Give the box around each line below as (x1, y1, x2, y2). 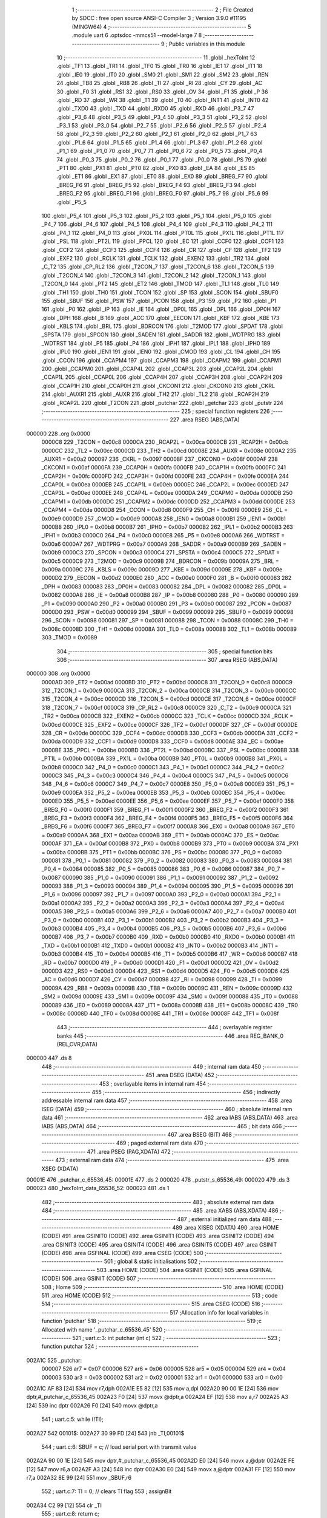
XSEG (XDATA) (41, 1165, 79, 1172)
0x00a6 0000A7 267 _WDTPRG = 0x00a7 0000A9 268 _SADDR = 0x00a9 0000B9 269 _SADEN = (41, 540, 287, 548)
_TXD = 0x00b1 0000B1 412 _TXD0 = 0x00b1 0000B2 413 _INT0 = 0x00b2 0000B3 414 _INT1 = (41, 942, 279, 949)
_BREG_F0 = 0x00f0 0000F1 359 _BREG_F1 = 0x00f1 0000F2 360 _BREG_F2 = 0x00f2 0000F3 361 (41, 806, 289, 813)
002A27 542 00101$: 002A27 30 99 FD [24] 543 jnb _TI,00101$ (26, 1429, 185, 1437)
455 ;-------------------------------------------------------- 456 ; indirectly (91, 1089, 280, 1096)
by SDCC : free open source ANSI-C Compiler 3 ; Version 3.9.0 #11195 (71, 15, 246, 22)
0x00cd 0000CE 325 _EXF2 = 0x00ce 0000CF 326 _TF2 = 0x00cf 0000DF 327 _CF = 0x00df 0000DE (41, 721, 298, 728)
